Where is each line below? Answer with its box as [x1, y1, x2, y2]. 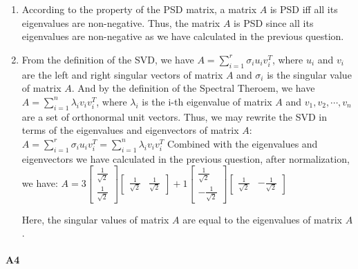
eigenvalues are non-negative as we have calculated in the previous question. [21, 29, 344, 43]
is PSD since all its [234, 15, 314, 30]
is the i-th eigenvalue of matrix [142, 94, 272, 108]
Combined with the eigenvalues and [167, 136, 318, 150]
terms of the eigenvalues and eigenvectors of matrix [21, 123, 239, 137]
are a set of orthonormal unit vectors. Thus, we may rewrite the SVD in [21, 109, 328, 123]
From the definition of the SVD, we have [21, 52, 194, 66]
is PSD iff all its [270, 2, 338, 16]
